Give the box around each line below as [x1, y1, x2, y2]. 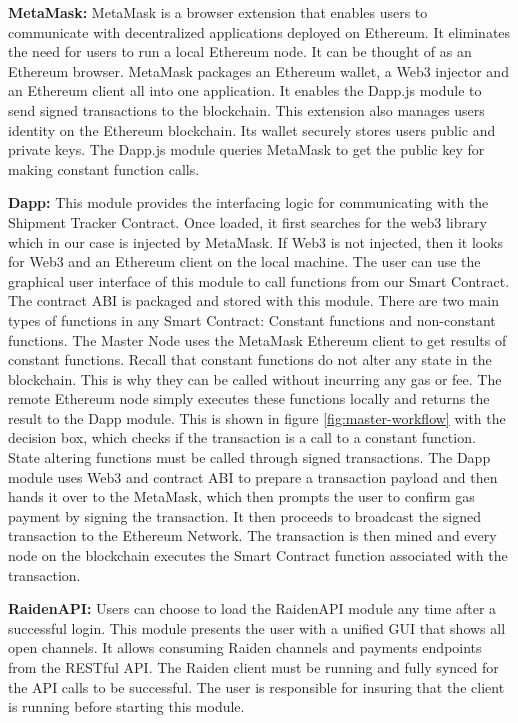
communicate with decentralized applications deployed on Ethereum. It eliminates [8, 21, 511, 42]
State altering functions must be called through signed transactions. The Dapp [8, 447, 491, 468]
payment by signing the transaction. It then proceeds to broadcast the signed [8, 505, 482, 526]
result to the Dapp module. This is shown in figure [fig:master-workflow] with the [8, 407, 506, 428]
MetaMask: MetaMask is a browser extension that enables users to [8, 2, 428, 22]
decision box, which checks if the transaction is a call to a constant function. [8, 427, 476, 448]
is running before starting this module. [8, 696, 245, 717]
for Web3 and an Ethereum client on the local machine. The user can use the [8, 251, 481, 272]
